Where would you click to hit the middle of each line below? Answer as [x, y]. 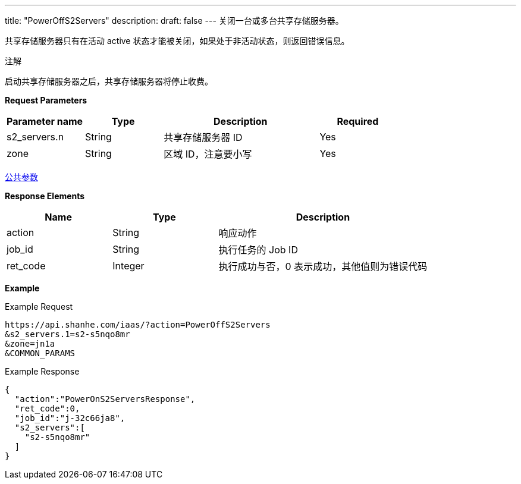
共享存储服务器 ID [203, 137]
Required [358, 121]
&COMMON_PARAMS [40, 353]
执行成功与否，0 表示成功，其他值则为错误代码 [323, 266]
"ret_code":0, [47, 408]
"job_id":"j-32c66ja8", [70, 418]
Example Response [42, 371]
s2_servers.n [35, 137]
